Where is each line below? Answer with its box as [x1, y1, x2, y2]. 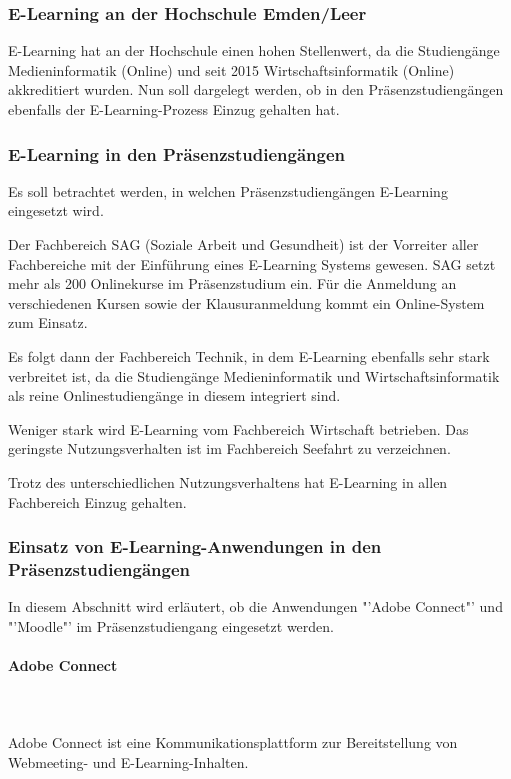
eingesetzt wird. [8, 200, 104, 221]
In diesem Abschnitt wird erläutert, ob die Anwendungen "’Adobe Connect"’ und [8, 596, 503, 617]
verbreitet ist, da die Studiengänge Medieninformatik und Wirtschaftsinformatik [8, 365, 500, 386]
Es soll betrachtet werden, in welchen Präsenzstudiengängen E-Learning [8, 180, 448, 201]
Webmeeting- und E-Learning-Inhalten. [8, 752, 249, 773]
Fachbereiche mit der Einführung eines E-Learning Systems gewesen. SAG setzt [8, 253, 496, 274]
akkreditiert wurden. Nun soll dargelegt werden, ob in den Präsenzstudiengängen [8, 79, 504, 100]
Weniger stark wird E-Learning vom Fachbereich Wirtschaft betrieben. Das [8, 418, 469, 439]
